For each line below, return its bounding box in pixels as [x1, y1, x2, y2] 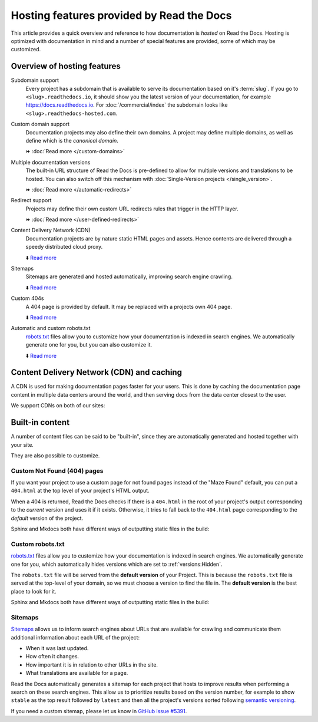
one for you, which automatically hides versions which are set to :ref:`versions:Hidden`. [11, 561, 223, 568]
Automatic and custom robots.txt [11, 325, 91, 332]
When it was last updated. [25, 645, 89, 652]
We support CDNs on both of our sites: [11, 402, 105, 409]
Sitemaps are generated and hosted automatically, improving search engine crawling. [25, 273, 233, 280]
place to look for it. [11, 588, 57, 595]
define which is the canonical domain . [25, 137, 119, 144]
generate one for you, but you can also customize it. [25, 341, 153, 348]
